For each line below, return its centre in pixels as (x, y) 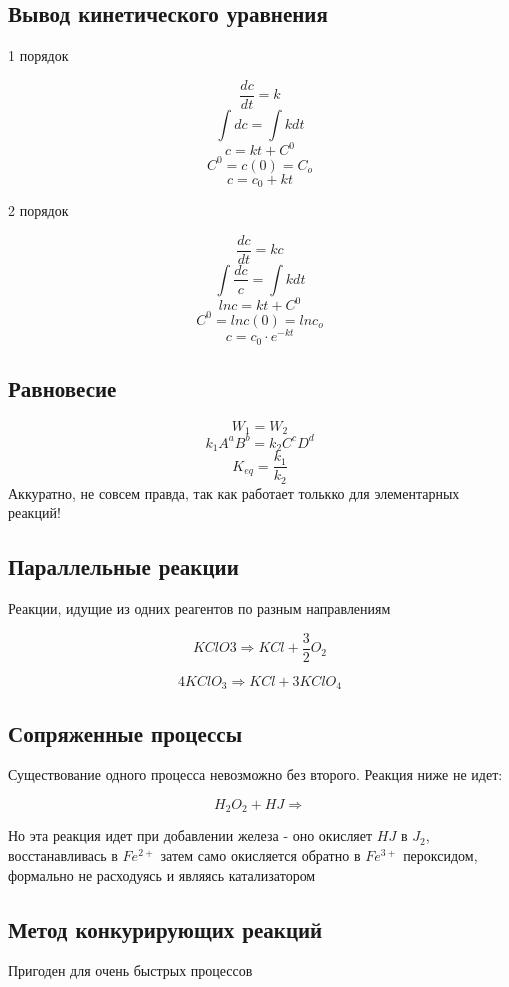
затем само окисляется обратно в (260, 854)
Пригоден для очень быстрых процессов (130, 970)
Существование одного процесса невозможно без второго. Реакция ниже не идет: (255, 774)
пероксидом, (440, 854)
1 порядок (38, 55)
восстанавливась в (63, 854)
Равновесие (62, 387)
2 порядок (38, 210)
